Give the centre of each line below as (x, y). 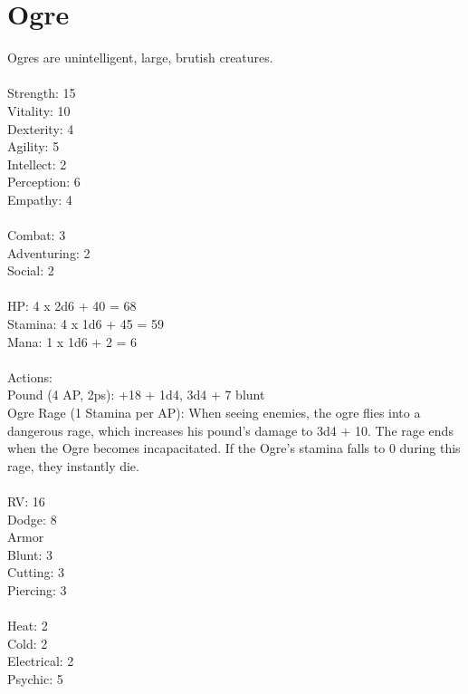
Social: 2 (31, 270)
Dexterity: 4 (41, 128)
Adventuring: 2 (49, 252)
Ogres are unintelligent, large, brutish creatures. (140, 58)
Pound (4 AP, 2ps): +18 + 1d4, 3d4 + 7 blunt (136, 395)
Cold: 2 (28, 643)
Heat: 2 (28, 626)
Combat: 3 (37, 235)
